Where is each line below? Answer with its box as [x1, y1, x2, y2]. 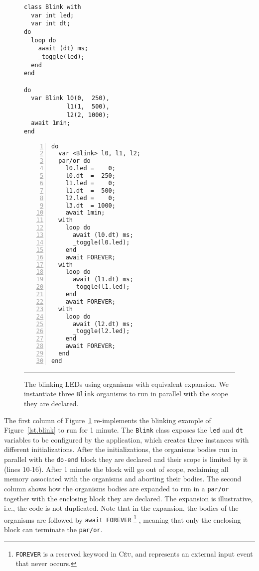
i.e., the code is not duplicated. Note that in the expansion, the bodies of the [4, 503, 239, 513]
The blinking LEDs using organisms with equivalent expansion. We [24, 378, 229, 389]
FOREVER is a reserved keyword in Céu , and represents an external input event [15, 548, 253, 559]
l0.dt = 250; [65, 172, 116, 179]
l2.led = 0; [65, 194, 116, 202]
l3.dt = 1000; [65, 202, 116, 209]
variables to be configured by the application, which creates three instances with [4, 434, 249, 445]
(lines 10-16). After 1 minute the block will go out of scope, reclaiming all [4, 463, 229, 474]
